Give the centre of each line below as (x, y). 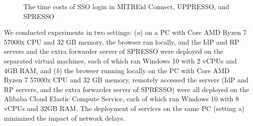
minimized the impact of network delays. (64, 118)
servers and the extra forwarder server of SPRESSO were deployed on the (114, 51)
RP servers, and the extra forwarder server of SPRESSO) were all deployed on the (126, 89)
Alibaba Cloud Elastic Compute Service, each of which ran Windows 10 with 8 (122, 99)
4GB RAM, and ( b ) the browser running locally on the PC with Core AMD (117, 70)
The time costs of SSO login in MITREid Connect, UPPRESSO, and (126, 6)
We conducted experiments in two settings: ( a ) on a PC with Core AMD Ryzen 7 (125, 32)
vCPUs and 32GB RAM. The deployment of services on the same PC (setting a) (124, 108)
